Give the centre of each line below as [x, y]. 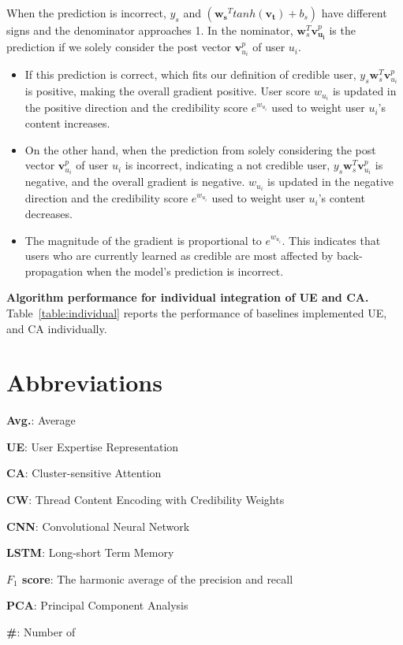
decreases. [49, 213]
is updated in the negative [331, 182]
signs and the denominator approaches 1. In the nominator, [150, 30]
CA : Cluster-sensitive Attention [84, 473]
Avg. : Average [41, 420]
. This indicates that [331, 240]
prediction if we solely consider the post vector [119, 47]
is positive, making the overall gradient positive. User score [168, 91]
